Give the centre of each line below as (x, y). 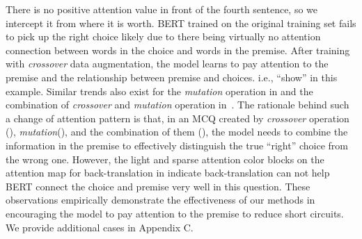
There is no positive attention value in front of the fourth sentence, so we (162, 9)
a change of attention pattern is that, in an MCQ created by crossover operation (178, 118)
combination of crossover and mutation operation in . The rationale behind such (178, 105)
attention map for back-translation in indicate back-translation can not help (168, 173)
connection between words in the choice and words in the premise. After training (178, 50)
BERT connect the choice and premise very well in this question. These (158, 186)
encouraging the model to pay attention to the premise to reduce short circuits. (175, 213)
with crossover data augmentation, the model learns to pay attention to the (167, 64)
